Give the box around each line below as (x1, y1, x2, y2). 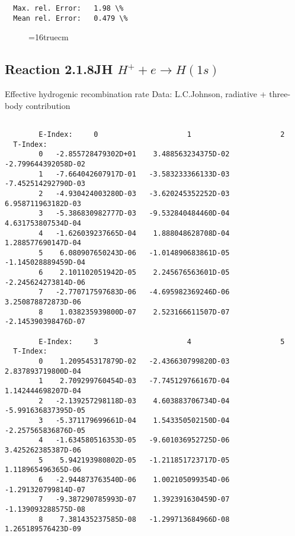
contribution (25, 99, 70, 111)
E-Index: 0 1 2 (39, 130, 285, 139)
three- (269, 88, 291, 100)
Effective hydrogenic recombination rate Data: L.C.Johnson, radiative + (5, 88, 267, 100)
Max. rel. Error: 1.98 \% (13, 4, 124, 12)
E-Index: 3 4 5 (39, 337, 285, 346)
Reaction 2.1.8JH (5, 60, 113, 78)
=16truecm (28, 31, 69, 43)
